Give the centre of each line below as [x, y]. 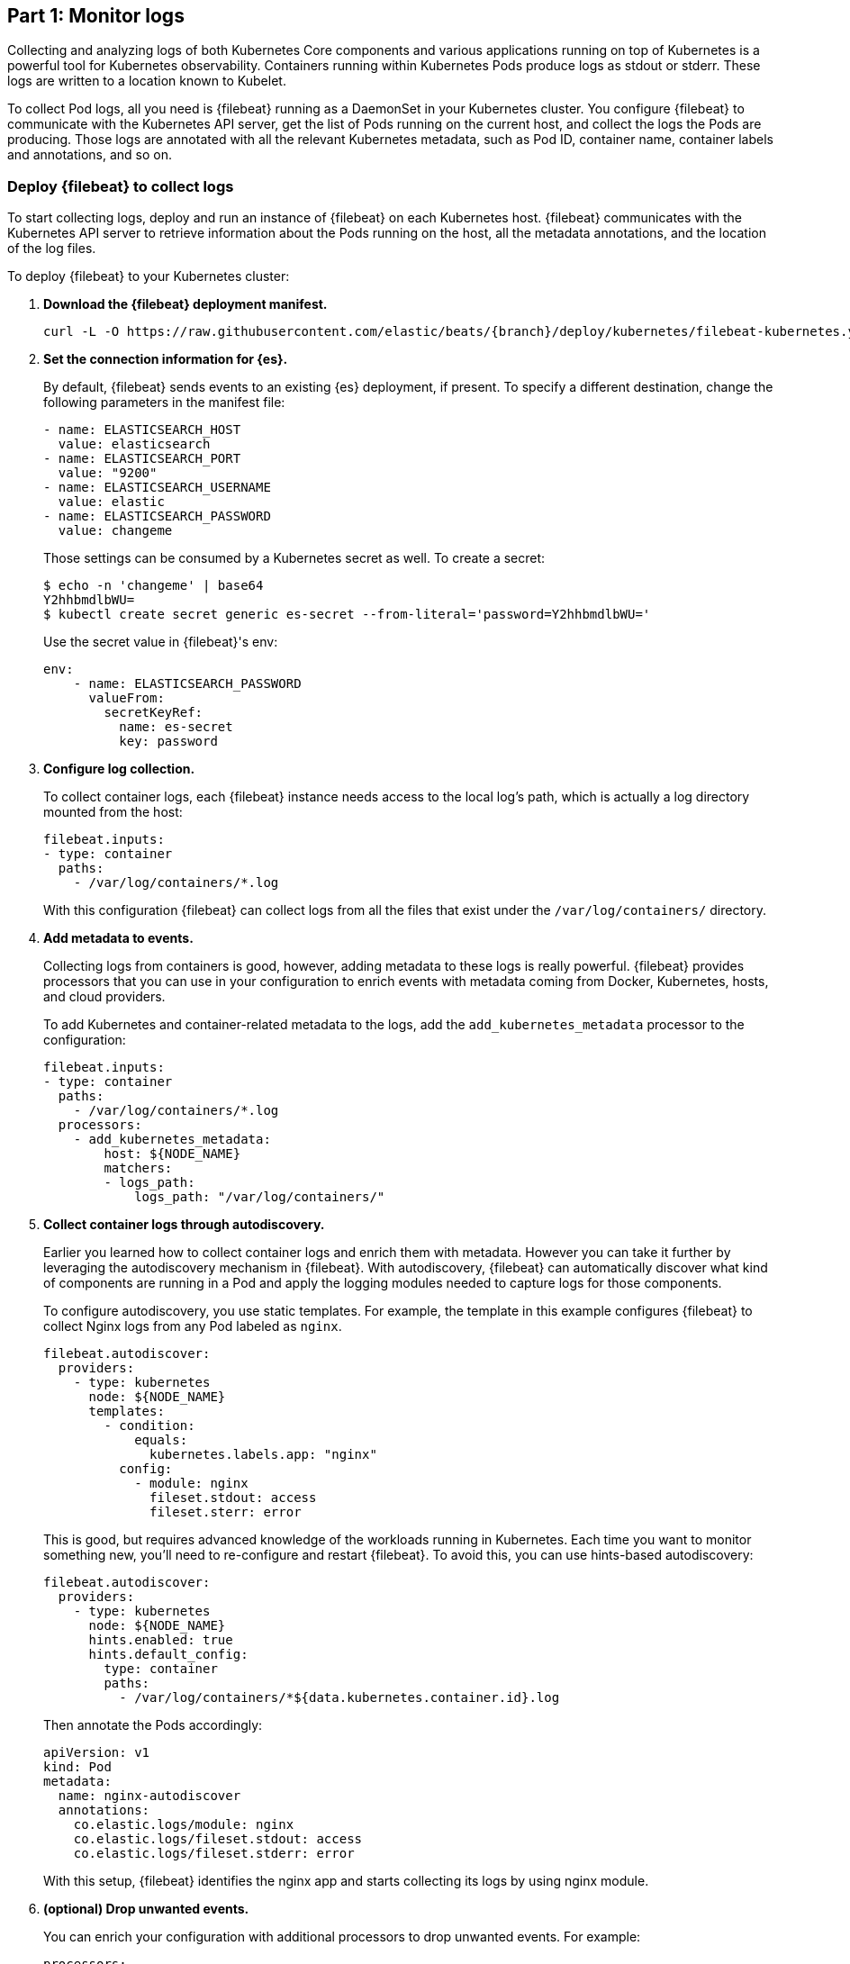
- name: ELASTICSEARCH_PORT [142, 459]
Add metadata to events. [118, 938]
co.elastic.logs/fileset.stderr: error [214, 1854]
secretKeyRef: [154, 713]
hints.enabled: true [161, 1640]
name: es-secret [176, 727]
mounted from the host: [113, 812]
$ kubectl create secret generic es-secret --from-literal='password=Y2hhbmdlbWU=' [347, 615]
